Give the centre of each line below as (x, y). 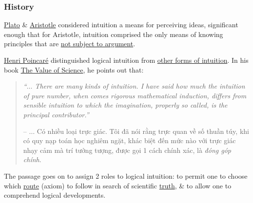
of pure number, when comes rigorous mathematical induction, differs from (135, 95)
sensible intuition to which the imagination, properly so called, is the (125, 105)
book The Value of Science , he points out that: (74, 69)
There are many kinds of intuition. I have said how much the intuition (140, 86)
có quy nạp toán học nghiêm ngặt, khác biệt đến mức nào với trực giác (129, 140)
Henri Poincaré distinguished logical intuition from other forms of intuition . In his (126, 60)
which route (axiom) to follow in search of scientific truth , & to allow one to (118, 185)
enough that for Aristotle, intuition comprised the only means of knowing (114, 34)
